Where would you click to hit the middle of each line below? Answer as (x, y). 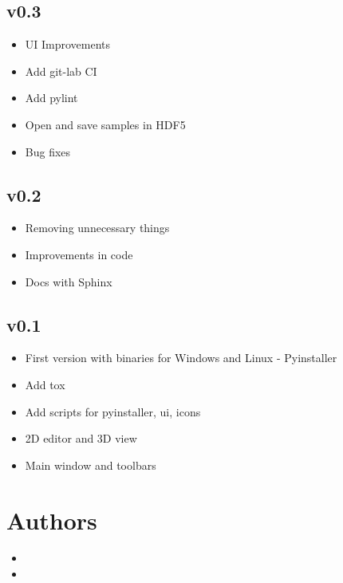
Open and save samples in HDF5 (105, 124)
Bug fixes (48, 151)
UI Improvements (68, 44)
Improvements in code (79, 254)
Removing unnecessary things (97, 228)
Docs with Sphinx (69, 281)
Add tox (45, 384)
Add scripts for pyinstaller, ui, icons (113, 411)
